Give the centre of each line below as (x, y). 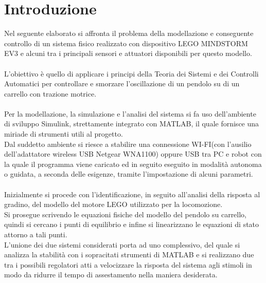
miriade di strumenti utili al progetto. (64, 134)
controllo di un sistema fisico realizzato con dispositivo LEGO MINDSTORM (126, 43)
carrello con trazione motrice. (50, 93)
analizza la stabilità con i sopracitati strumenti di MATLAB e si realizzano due (129, 254)
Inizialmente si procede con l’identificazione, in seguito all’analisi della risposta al (132, 194)
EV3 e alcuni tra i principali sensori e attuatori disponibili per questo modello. (128, 53)
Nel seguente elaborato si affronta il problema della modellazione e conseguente (129, 33)
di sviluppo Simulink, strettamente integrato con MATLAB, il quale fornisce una (132, 124)
